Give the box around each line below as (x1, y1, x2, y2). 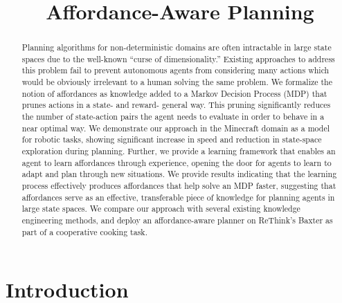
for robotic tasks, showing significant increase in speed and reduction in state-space (21, 134, 322, 145)
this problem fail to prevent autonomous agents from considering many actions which (21, 64, 330, 76)
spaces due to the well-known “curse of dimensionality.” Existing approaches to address (21, 53, 335, 64)
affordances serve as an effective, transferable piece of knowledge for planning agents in (21, 191, 335, 203)
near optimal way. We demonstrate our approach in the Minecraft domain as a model (21, 122, 330, 134)
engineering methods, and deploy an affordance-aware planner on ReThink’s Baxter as (21, 214, 333, 226)
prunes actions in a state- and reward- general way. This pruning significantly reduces (21, 99, 331, 111)
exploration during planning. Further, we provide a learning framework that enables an (21, 145, 336, 157)
